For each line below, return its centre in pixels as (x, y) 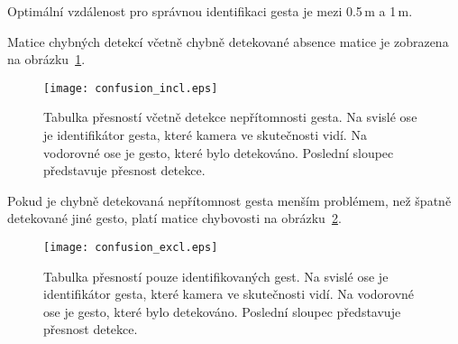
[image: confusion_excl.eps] (131, 247)
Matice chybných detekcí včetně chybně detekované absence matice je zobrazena (228, 41)
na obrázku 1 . (46, 59)
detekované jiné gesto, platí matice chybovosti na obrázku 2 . (174, 218)
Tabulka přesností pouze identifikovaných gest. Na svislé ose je (216, 276)
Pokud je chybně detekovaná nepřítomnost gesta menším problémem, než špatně (229, 200)
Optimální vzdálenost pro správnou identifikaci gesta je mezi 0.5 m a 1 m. (210, 11)
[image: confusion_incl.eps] (131, 88)
